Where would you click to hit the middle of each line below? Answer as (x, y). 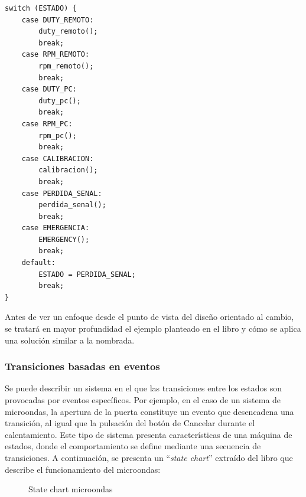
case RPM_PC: (47, 124)
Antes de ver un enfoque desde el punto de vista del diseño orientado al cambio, (149, 317)
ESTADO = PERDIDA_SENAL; (87, 274)
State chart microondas (71, 489)
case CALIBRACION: (58, 158)
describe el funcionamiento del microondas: (83, 469)
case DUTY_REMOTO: (58, 20)
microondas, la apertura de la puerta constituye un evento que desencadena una (149, 411)
